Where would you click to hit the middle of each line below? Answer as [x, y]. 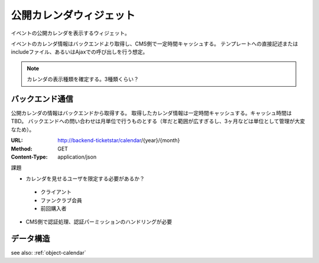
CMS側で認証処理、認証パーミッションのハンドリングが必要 [99, 222]
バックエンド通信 [42, 99]
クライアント [56, 192]
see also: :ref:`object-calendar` [48, 253]
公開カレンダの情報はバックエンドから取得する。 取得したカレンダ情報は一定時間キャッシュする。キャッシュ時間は [151, 113]
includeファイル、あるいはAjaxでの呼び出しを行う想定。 [79, 52]
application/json [77, 157]
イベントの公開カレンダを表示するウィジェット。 [70, 33]
